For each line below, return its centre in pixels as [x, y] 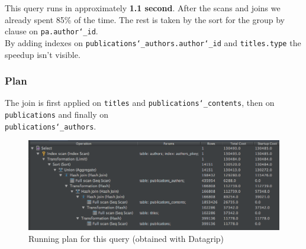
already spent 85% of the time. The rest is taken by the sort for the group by [145, 19]
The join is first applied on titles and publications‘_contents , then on [140, 103]
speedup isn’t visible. [43, 54]
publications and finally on [57, 114]
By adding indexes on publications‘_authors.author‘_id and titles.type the [153, 42]
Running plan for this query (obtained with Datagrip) [126, 238]
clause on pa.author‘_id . [51, 31]
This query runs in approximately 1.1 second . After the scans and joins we [143, 8]
